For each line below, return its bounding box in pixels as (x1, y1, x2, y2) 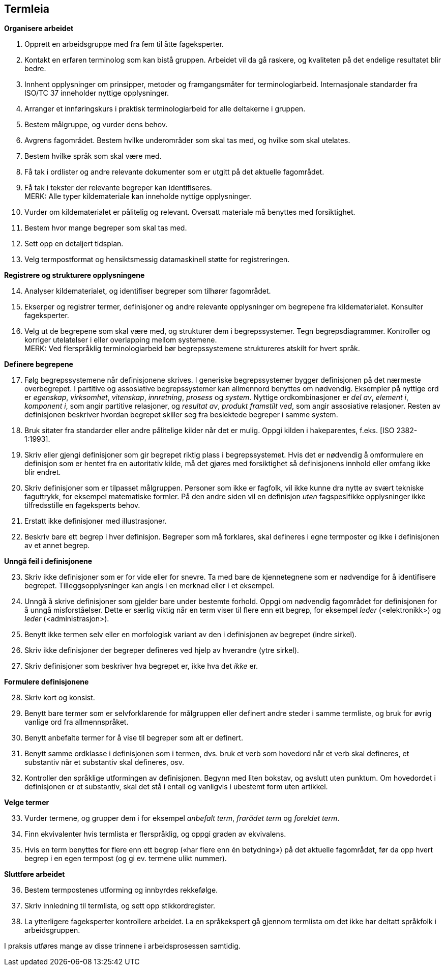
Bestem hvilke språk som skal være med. (24, 152, 162, 161)
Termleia (4, 3, 49, 15)
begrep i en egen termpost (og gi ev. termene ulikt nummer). (24, 854, 227, 863)
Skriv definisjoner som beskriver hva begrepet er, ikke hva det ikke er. (24, 662, 258, 671)
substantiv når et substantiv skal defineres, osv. (24, 758, 185, 767)
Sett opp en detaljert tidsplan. (24, 239, 124, 248)
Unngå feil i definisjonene (4, 557, 93, 566)
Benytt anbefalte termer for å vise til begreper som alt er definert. (24, 733, 243, 743)
